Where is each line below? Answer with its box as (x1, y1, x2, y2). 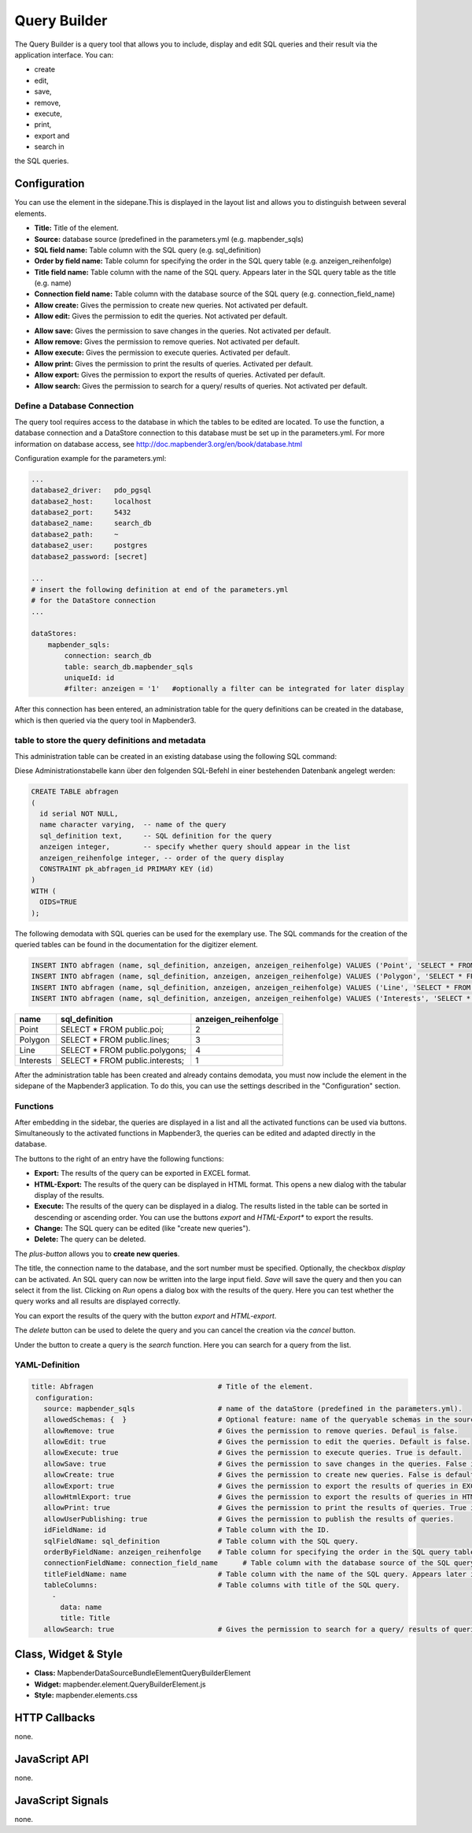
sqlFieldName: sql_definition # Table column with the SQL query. (43, 1537, 360, 1545)
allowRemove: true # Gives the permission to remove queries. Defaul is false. (43, 1426, 459, 1435)
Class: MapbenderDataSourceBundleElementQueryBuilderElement (34, 1668, 251, 1678)
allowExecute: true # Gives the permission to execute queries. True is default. (43, 1448, 463, 1457)
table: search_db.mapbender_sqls (64, 662, 194, 671)
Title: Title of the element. (34, 223, 120, 232)
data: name (60, 1602, 102, 1612)
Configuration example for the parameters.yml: (14, 453, 167, 463)
